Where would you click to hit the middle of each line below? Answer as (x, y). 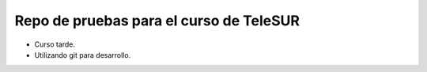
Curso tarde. (55, 44)
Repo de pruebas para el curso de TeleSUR (157, 21)
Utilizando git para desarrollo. (83, 55)
